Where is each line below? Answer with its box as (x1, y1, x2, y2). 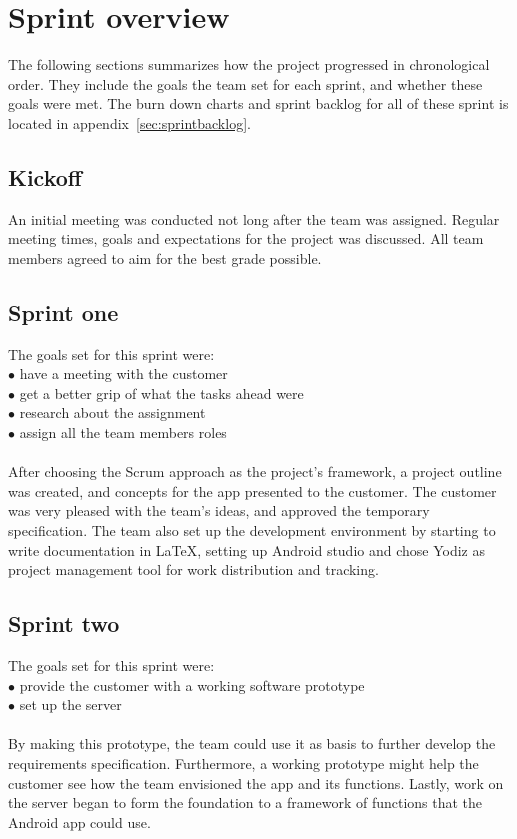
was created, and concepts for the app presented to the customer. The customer (8, 480, 497, 501)
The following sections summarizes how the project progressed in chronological (8, 54, 490, 75)
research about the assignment (19, 402, 206, 423)
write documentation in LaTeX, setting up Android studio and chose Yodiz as (8, 539, 485, 560)
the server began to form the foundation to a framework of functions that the (8, 792, 483, 813)
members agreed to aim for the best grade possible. (8, 247, 322, 268)
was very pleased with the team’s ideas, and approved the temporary (8, 500, 430, 521)
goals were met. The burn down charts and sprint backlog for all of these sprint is (8, 93, 509, 114)
